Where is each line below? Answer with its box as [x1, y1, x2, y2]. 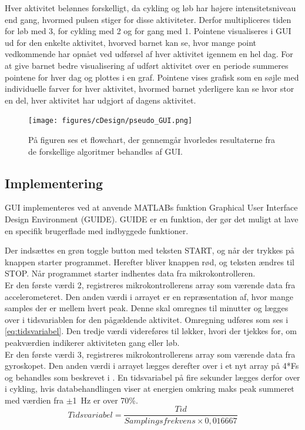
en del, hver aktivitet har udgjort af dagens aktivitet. [5, 94, 196, 106]
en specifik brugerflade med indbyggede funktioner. [5, 224, 189, 236]
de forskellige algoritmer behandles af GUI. [28, 145, 183, 157]
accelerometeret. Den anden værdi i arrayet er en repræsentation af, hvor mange [5, 290, 293, 302]
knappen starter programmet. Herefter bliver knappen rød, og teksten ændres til [5, 255, 294, 268]
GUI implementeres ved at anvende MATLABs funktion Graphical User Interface [5, 201, 298, 214]
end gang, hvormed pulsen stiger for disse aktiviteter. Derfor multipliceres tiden [5, 13, 291, 25]
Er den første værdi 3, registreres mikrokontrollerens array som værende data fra [5, 348, 296, 360]
